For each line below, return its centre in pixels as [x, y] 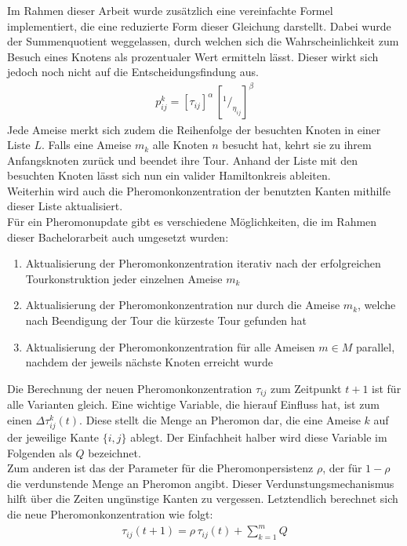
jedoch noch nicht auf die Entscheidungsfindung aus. [133, 72]
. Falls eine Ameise [87, 145]
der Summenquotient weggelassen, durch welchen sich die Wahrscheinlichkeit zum [203, 41]
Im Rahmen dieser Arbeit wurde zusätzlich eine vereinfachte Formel [170, 10]
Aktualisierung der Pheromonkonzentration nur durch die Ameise [183, 305]
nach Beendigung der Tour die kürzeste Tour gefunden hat [166, 320]
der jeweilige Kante [53, 437]
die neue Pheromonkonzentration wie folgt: [110, 513]
